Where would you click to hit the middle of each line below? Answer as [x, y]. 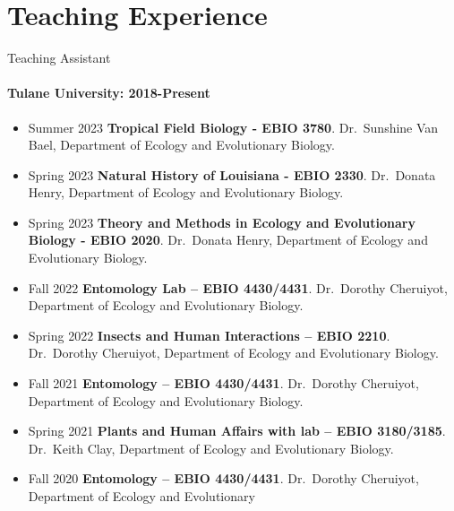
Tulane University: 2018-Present [109, 93]
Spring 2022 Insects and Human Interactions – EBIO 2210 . [209, 335]
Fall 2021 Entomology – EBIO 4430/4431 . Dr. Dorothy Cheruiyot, [223, 383]
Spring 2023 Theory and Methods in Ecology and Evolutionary [222, 222]
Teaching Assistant [59, 58]
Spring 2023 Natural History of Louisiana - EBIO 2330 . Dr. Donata [232, 174]
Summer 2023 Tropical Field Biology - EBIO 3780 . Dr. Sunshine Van [233, 127]
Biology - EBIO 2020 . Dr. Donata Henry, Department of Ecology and [228, 240]
